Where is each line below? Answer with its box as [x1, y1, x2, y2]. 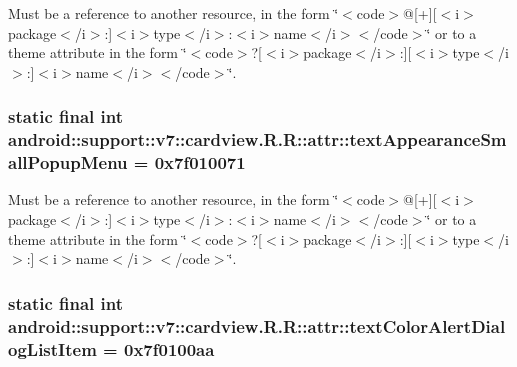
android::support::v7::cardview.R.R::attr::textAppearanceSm [8, 127, 507, 152]
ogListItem [8, 336, 97, 361]
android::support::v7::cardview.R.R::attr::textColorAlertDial [8, 313, 506, 338]
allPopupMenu [8, 150, 128, 175]
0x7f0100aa [123, 336, 215, 361]
